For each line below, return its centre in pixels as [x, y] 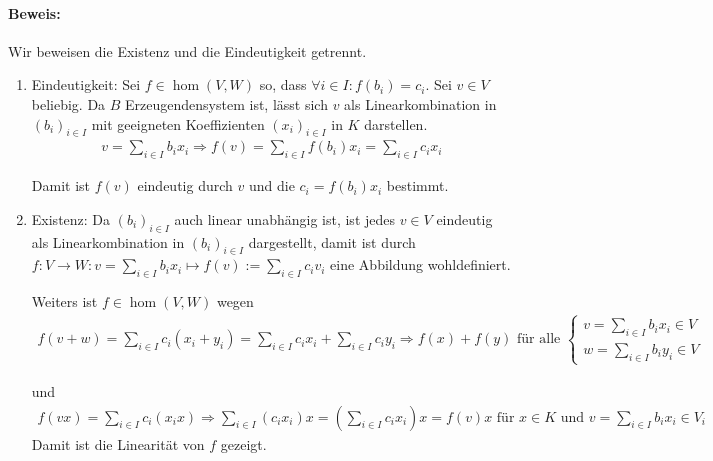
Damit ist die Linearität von [118, 443]
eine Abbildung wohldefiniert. [420, 264]
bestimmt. [417, 185]
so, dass [283, 84]
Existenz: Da [71, 218]
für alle [539, 339]
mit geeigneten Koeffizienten [178, 123]
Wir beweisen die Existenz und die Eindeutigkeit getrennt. [187, 50]
